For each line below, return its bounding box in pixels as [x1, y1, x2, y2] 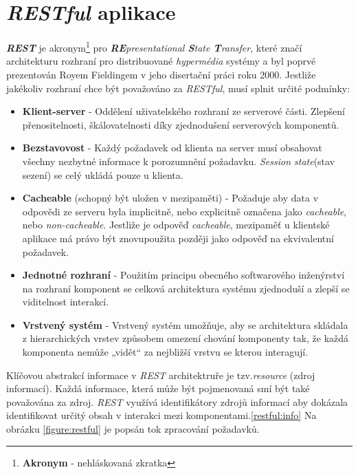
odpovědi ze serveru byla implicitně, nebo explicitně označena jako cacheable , [22, 204, 347, 218]
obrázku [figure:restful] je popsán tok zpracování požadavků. [6, 422, 260, 436]
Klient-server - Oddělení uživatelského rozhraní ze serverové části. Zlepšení [22, 104, 345, 118]
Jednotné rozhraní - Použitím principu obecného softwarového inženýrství [22, 268, 345, 282]
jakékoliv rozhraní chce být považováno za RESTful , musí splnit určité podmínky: [6, 80, 350, 95]
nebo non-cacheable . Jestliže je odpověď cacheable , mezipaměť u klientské [22, 217, 330, 232]
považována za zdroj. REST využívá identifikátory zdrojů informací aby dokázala [6, 394, 348, 409]
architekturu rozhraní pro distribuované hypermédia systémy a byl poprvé [6, 54, 316, 68]
